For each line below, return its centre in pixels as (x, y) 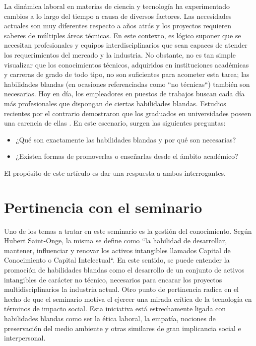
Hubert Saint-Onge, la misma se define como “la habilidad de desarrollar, (116, 241)
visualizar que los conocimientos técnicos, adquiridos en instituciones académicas (127, 64)
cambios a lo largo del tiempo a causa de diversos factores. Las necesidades (118, 16)
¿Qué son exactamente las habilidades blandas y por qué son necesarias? (126, 139)
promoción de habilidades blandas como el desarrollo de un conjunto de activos (124, 270)
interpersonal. (25, 338)
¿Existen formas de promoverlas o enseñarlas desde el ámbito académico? (127, 156)
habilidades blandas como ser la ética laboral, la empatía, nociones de (110, 318)
